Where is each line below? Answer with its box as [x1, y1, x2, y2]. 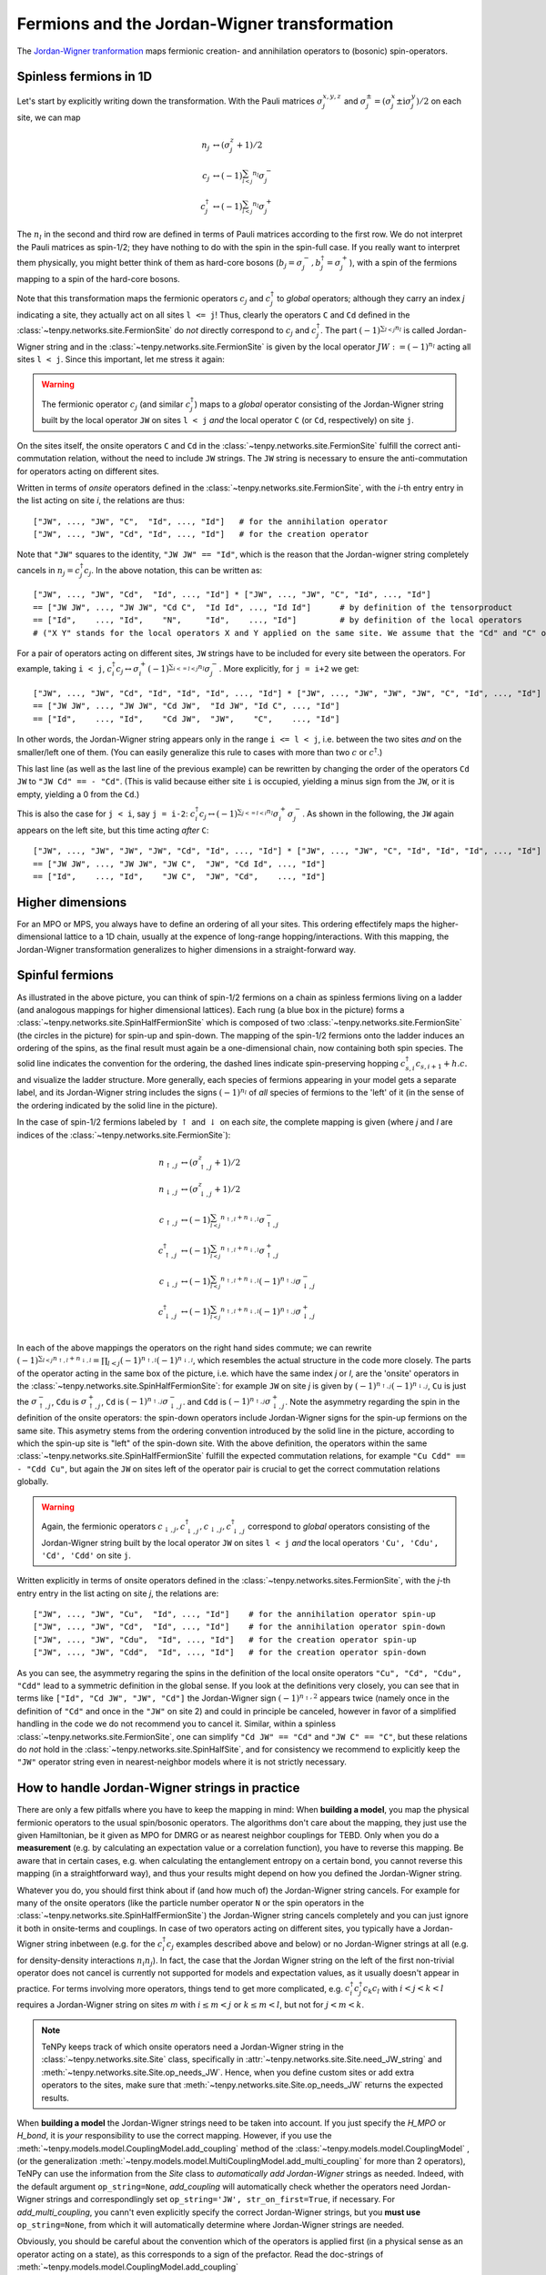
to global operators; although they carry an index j [276, 292, 465, 304]
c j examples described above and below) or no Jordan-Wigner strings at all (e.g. [166, 1938, 469, 1951]
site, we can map [16, 112, 81, 123]
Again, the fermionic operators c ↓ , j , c [41, 1521, 186, 1533]
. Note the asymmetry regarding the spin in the [285, 1396, 460, 1407]
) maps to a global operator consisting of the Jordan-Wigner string [194, 399, 444, 409]
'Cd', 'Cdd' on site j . [41, 1550, 132, 1561]
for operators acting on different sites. [16, 465, 159, 477]
